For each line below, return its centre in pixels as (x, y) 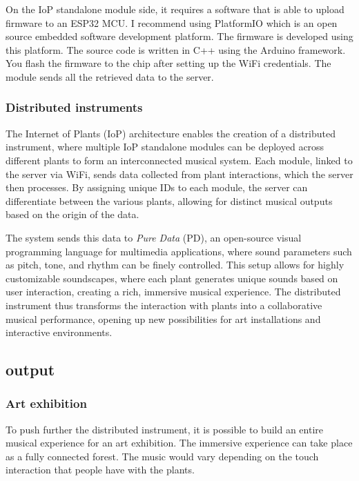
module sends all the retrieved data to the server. (110, 76)
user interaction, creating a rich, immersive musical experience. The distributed (173, 292)
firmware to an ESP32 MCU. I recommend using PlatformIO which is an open (172, 22)
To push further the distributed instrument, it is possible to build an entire (164, 429)
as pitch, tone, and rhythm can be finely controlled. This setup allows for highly (175, 265)
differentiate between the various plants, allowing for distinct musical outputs (169, 200)
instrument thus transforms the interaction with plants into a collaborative (164, 305)
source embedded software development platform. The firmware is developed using (179, 36)
